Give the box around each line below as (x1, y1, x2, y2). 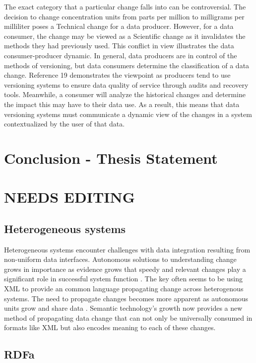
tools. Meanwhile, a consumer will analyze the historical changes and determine (4, 89, 246, 100)
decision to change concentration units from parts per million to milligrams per (4, 11, 245, 21)
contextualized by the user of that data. (4, 119, 125, 129)
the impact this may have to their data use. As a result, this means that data (4, 99, 240, 109)
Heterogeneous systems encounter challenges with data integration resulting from (4, 244, 251, 254)
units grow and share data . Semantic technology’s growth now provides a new (4, 303, 243, 313)
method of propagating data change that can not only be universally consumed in (4, 312, 253, 323)
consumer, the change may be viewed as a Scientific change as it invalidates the (4, 30, 246, 41)
